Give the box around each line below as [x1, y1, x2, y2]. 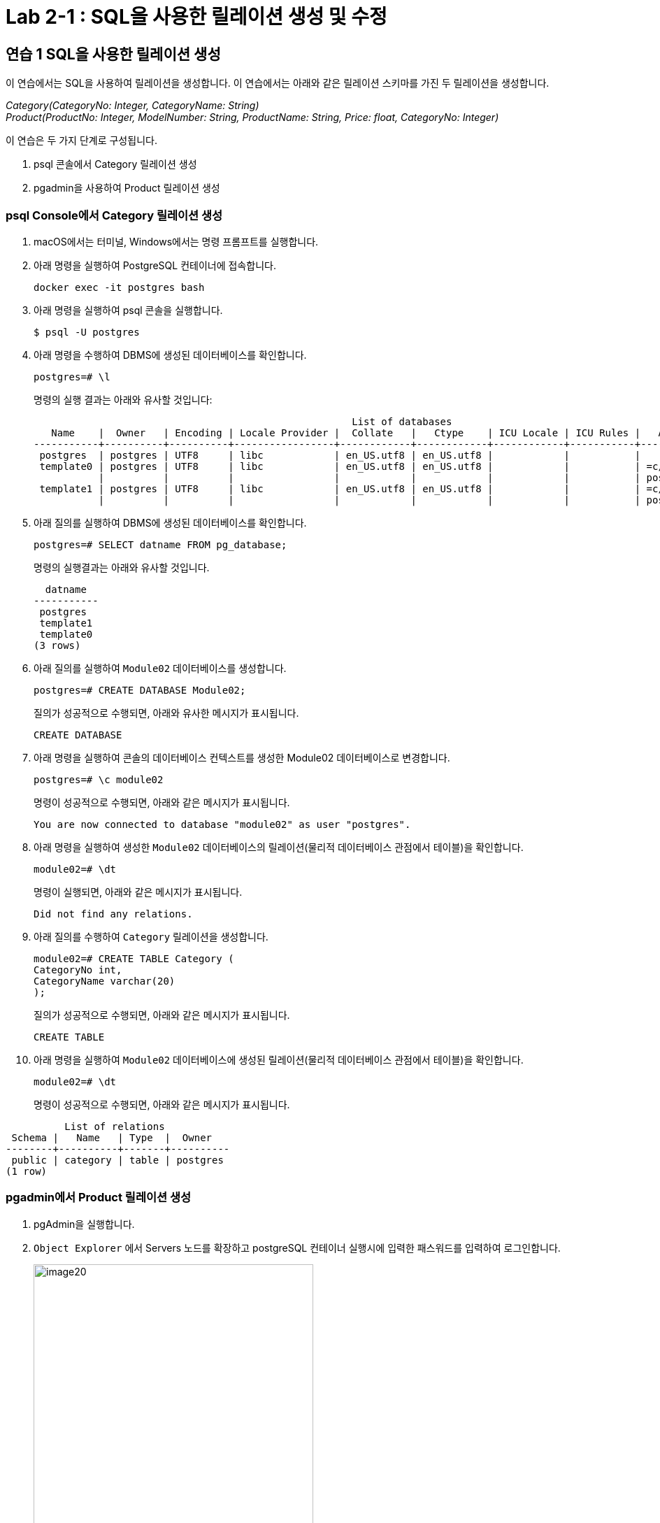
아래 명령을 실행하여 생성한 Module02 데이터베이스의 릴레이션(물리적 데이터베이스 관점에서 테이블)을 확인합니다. [34, 841, 524, 853]
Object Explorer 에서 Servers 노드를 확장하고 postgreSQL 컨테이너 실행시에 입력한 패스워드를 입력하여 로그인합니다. [34, 1241, 561, 1254]
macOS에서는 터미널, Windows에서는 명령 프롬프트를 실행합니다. [34, 235, 319, 248]
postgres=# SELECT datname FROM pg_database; [34, 538, 287, 550]
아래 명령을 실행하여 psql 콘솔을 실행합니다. [34, 303, 223, 316]
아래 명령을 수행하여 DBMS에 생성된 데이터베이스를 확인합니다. [34, 348, 307, 361]
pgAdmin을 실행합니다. [34, 1217, 135, 1230]
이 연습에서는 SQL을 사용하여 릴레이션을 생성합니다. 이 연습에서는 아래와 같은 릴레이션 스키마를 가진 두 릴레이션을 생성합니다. [6, 77, 550, 90]
